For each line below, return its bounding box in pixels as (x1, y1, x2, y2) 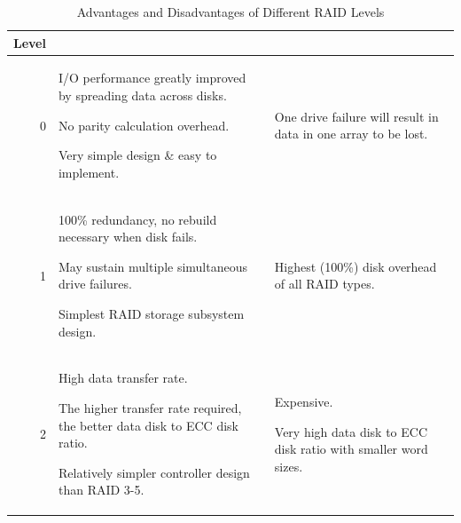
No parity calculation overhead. (58, 115, 230, 134)
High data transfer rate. (58, 368, 188, 387)
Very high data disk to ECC (274, 422, 428, 440)
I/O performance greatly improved (58, 68, 246, 87)
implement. (58, 162, 120, 181)
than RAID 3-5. (58, 480, 145, 499)
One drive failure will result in (274, 107, 439, 125)
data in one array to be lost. (274, 124, 428, 143)
